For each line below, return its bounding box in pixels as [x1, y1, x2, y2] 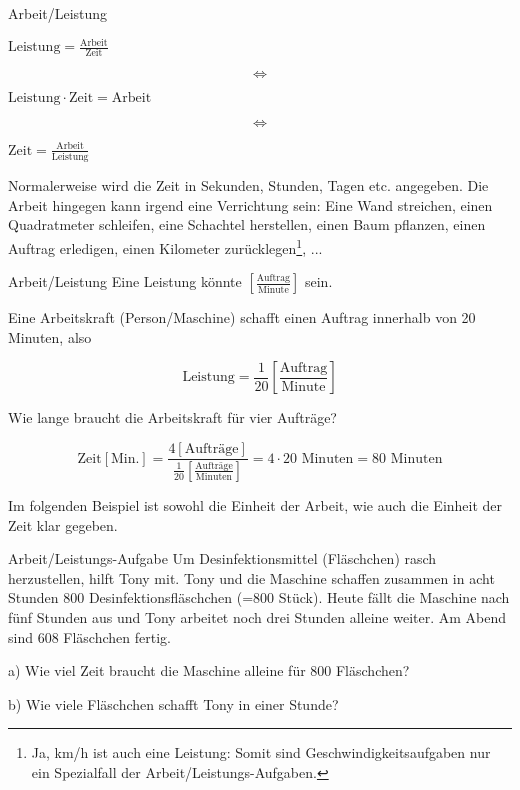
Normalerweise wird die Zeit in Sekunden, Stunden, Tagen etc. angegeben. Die [8, 175, 489, 196]
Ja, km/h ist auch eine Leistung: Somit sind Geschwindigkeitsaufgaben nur [31, 742, 491, 763]
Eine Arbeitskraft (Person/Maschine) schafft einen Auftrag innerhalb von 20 [8, 307, 476, 328]
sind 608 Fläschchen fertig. [8, 626, 171, 647]
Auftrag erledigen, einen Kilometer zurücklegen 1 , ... [8, 235, 323, 258]
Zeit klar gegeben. [8, 514, 118, 535]
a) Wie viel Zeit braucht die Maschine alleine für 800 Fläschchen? [8, 660, 410, 681]
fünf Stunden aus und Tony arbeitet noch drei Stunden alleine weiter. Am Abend [8, 606, 507, 627]
